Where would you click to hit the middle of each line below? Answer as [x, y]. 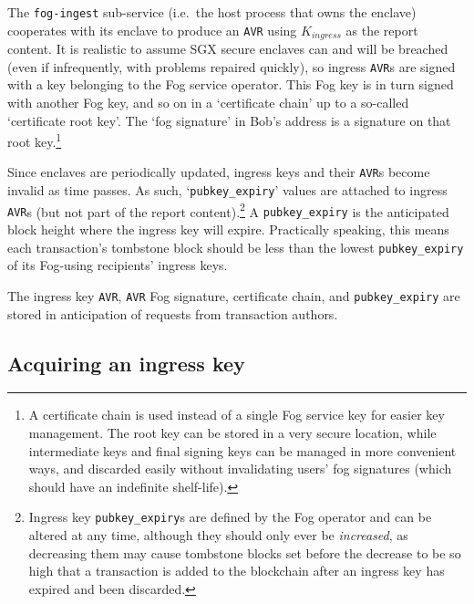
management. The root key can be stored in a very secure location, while [232, 432]
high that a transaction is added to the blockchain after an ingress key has [237, 571]
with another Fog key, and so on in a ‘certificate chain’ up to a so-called [208, 102]
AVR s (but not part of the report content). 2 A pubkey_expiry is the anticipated [228, 210]
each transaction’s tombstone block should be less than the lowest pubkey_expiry [236, 247]
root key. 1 [35, 140]
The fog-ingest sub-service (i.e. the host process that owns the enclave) [212, 12]
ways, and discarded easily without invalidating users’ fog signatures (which [240, 469]
